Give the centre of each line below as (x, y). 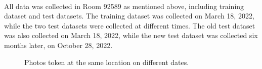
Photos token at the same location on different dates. (107, 62)
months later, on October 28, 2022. (58, 45)
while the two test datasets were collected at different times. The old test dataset (130, 25)
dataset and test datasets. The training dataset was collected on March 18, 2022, (129, 16)
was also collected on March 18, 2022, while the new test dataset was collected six (131, 35)
